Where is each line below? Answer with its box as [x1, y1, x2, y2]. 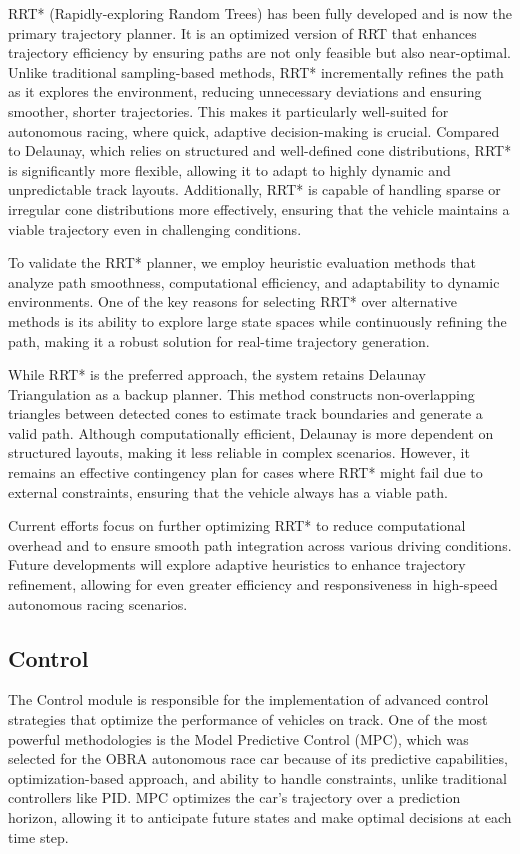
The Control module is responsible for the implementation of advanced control [8, 689, 489, 710]
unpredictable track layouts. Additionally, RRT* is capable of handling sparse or [8, 179, 501, 200]
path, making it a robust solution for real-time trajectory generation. [8, 330, 430, 351]
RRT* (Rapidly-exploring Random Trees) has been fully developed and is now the [8, 3, 512, 23]
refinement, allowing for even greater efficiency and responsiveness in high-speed [8, 574, 498, 595]
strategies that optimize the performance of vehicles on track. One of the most [8, 709, 488, 730]
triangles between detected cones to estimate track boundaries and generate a [8, 403, 483, 424]
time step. [8, 826, 69, 847]
